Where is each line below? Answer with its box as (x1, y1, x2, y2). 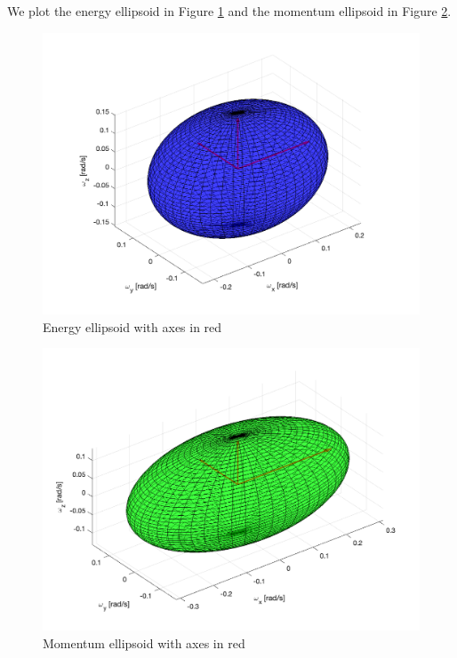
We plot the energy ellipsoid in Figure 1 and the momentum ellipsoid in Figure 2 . (7, 2, 452, 20)
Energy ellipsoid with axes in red (43, 317, 222, 336)
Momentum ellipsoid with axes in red (43, 633, 245, 652)
